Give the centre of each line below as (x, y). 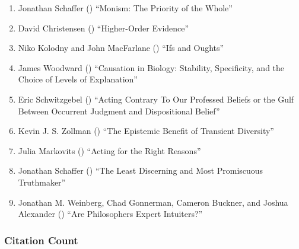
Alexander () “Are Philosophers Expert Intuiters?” (110, 214)
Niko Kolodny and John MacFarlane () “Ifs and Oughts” (121, 48)
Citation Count (41, 240)
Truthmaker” (42, 182)
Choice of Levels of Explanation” (78, 79)
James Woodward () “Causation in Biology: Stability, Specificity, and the (151, 67)
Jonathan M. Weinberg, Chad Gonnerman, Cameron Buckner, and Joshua (153, 202)
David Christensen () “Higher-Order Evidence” (104, 28)
